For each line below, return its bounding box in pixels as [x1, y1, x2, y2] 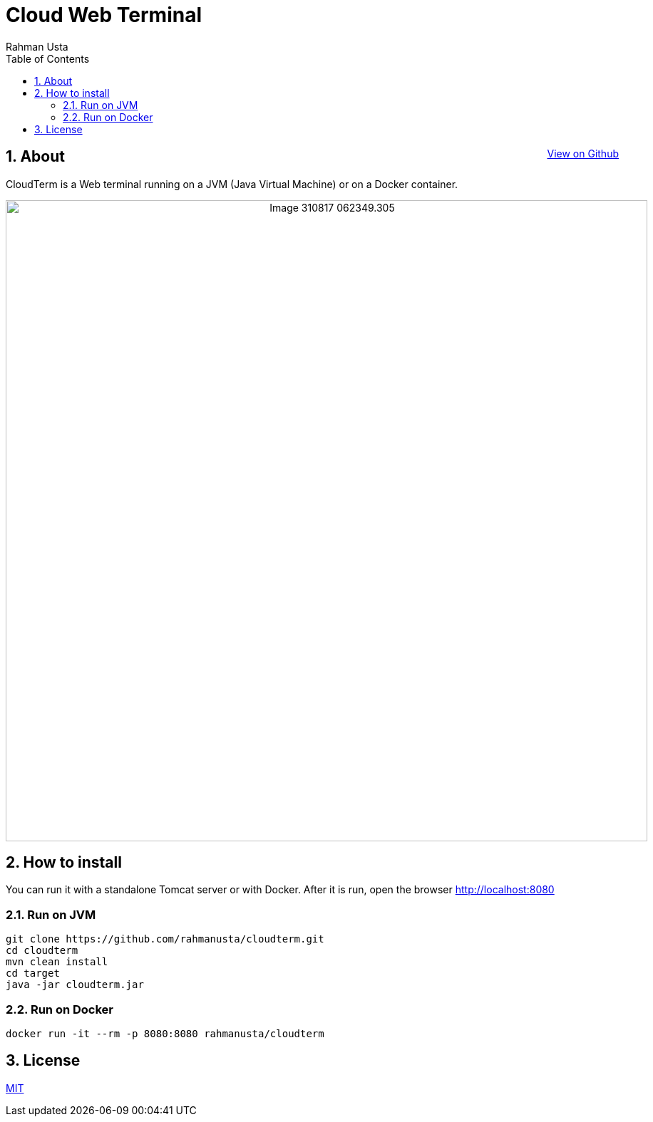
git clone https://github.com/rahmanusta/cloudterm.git [6, 933, 324, 945]
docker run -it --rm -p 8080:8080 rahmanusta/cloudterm [6, 1027, 324, 1039]
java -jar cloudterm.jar [6, 979, 144, 991]
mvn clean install [6, 956, 108, 968]
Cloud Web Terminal [6, 3, 202, 27]
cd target [6, 967, 60, 980]
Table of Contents [6, 52, 90, 65]
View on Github [547, 147, 619, 160]
